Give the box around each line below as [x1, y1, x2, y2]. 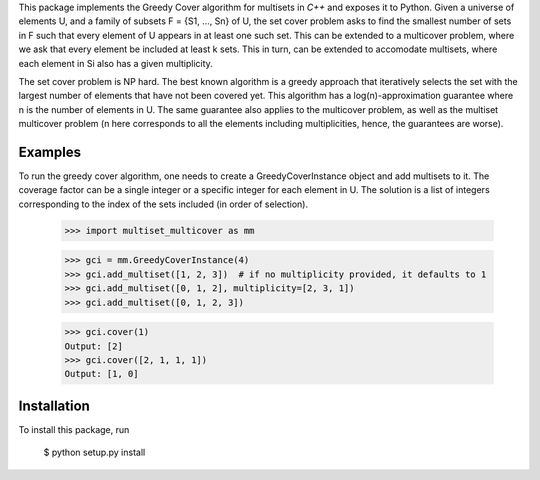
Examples [18, 143, 82, 160]
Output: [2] [64, 340, 124, 352]
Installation [18, 397, 90, 414]
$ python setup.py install [43, 446, 146, 459]
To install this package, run [18, 423, 130, 435]
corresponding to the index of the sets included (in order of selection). [18, 198, 309, 210]
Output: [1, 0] [64, 368, 139, 380]
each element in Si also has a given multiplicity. [18, 57, 214, 69]
